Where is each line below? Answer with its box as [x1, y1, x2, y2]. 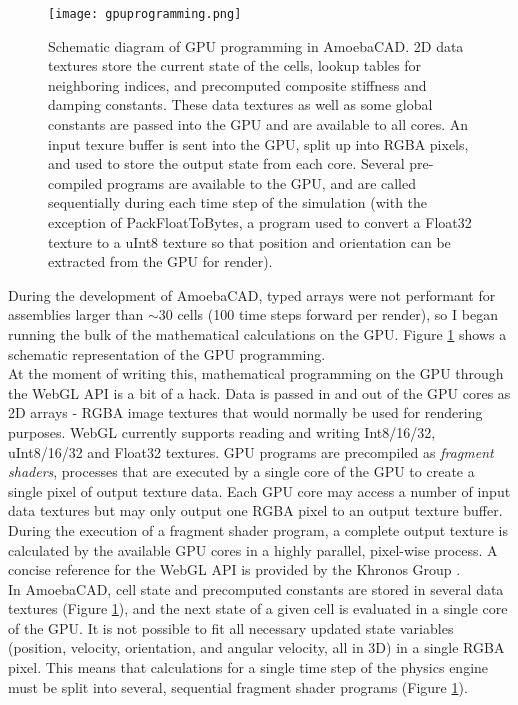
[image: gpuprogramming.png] [48, 7, 242, 21]
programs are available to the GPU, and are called [107, 172, 417, 193]
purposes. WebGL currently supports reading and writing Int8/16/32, [8, 421, 436, 442]
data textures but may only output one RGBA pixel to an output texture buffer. [8, 500, 503, 521]
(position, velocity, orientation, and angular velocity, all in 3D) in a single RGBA [8, 637, 505, 658]
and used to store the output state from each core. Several [48, 153, 405, 174]
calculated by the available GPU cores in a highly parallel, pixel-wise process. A [8, 539, 498, 560]
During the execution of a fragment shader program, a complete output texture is [8, 519, 508, 540]
